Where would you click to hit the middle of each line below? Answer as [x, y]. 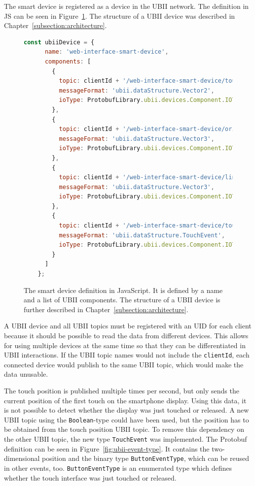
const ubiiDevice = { [59, 42]
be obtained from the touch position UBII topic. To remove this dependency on [124, 429]
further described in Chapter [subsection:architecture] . [106, 309]
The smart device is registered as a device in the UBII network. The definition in [127, 6]
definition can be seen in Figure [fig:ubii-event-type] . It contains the [107, 448]
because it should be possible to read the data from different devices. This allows [126, 335]
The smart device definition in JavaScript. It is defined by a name [123, 290]
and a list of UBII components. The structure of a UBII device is [122, 300]
